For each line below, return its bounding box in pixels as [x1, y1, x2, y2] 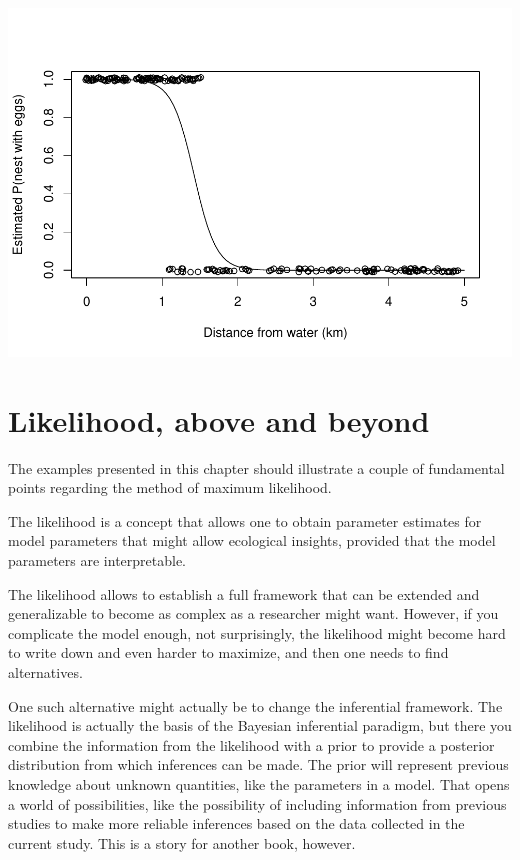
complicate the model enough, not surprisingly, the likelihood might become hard [8, 622, 506, 643]
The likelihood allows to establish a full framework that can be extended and [8, 583, 480, 604]
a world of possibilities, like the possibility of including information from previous [8, 793, 507, 814]
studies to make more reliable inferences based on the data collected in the [8, 813, 465, 834]
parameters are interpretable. [8, 550, 186, 571]
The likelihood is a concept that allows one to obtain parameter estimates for [8, 510, 482, 531]
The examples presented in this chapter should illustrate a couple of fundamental [8, 457, 505, 478]
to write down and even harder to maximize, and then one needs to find [8, 642, 449, 663]
